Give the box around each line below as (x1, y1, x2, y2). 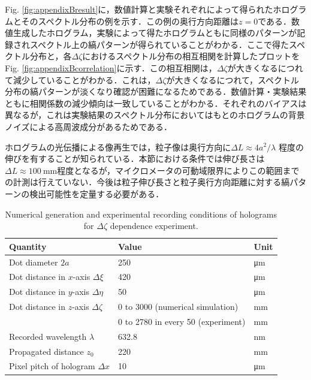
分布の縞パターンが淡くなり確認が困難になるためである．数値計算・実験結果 (5, 85, 307, 98)
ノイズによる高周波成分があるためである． (5, 120, 173, 132)
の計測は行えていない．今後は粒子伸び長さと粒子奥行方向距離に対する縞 (5, 176, 290, 188)
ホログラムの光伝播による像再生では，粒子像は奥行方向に (5, 140, 231, 153)
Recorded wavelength (9, 330, 87, 342)
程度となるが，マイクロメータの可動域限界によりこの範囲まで (57, 164, 300, 176)
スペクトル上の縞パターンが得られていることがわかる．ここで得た (29, 38, 289, 50)
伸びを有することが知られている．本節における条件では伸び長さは (5, 152, 265, 165)
